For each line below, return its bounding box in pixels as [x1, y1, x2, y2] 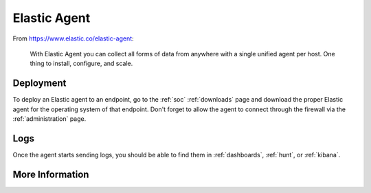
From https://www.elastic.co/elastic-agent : [12, 34, 134, 43]
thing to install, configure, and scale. [30, 59, 133, 68]
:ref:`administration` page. [12, 115, 87, 123]
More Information [12, 168, 89, 180]
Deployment [12, 78, 67, 89]
